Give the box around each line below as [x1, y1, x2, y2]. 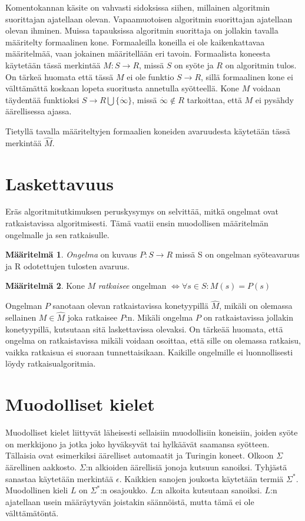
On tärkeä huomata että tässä [5, 70, 114, 83]
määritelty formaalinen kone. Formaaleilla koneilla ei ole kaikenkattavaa [5, 35, 265, 48]
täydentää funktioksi [5, 93, 79, 105]
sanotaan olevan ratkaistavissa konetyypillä [52, 299, 208, 312]
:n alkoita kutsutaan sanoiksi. [155, 484, 262, 496]
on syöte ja [174, 58, 214, 71]
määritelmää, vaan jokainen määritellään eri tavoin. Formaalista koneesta [5, 47, 271, 60]
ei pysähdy [255, 93, 294, 105]
